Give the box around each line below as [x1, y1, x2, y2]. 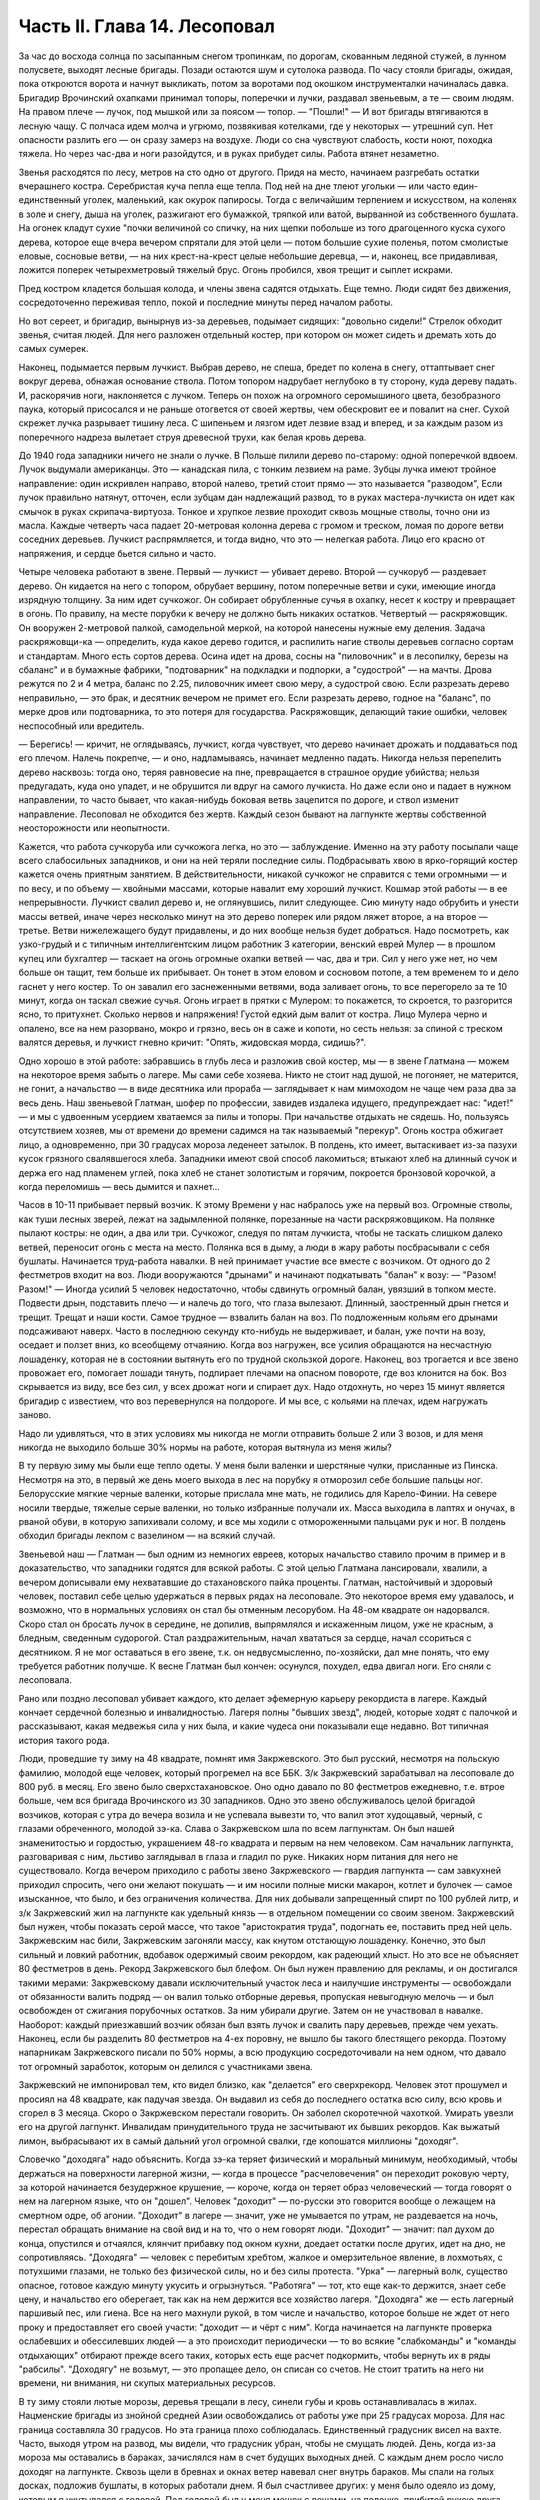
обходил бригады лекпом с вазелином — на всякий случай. [18, 1530, 276, 1542]
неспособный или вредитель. [18, 720, 145, 732]
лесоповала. [18, 1674, 72, 1686]
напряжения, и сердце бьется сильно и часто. [18, 547, 217, 559]
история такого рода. [18, 1734, 110, 1746]
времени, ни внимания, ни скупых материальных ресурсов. [18, 2377, 276, 2389]
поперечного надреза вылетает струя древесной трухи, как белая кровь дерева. [18, 431, 367, 443]
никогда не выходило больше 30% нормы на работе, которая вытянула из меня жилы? [18, 1441, 392, 1454]
